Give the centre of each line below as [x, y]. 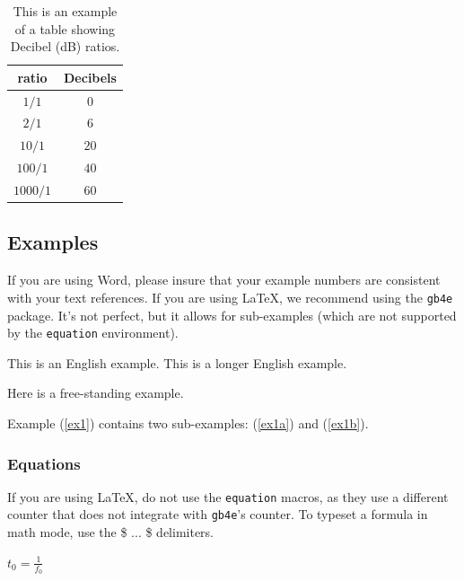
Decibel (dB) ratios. [65, 46]
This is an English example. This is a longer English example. [177, 362]
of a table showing [65, 28]
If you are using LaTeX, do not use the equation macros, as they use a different [228, 496]
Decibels [90, 77]
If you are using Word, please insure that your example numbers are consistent [224, 280]
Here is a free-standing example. [96, 393]
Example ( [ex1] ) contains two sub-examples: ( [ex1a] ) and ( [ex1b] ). [188, 423]
